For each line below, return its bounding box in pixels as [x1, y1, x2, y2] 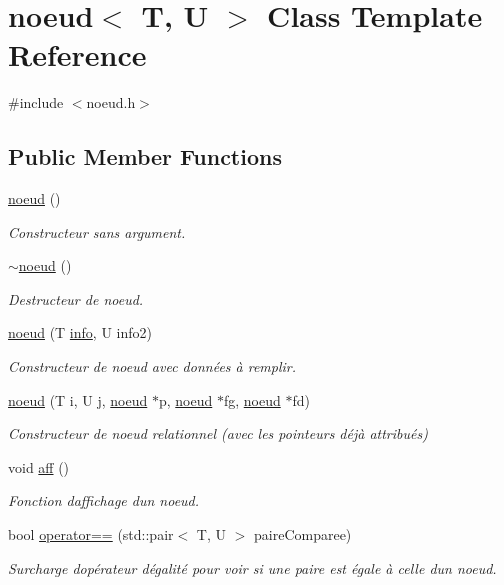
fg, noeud [223, 389, 281, 410]
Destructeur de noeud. [8, 288, 144, 309]
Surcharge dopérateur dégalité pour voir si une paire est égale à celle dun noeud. [8, 557, 497, 578]
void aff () [8, 456, 70, 477]
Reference [8, 34, 147, 75]
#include [8, 92, 64, 113]
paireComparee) [254, 524, 352, 545]
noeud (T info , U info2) [8, 322, 152, 343]
